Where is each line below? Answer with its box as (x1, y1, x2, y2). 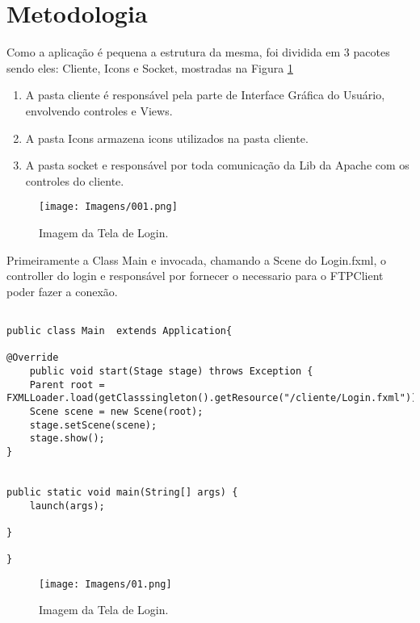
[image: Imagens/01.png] (39, 578, 172, 590)
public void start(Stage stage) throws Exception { (29, 365, 313, 377)
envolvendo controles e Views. (25, 102, 173, 119)
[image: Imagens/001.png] (39, 201, 178, 213)
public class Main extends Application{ (6, 324, 233, 337)
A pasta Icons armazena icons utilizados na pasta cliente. (25, 129, 309, 146)
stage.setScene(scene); (29, 419, 157, 431)
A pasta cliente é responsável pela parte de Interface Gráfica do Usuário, (25, 86, 385, 103)
